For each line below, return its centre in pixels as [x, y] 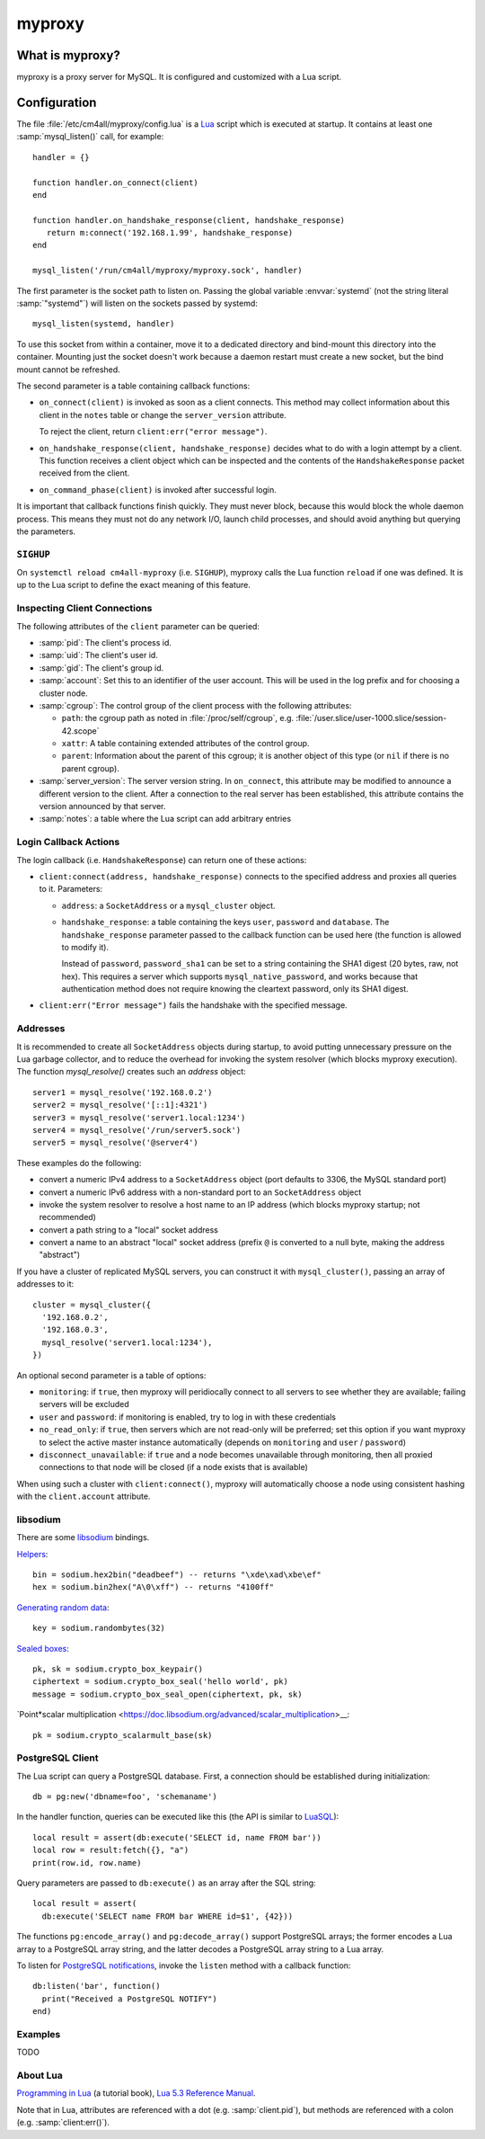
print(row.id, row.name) [87, 1863]
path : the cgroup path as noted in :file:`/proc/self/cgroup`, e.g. [178, 718]
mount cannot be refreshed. [68, 370]
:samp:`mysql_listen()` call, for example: [90, 137]
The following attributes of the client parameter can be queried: [138, 626]
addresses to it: [45, 1284]
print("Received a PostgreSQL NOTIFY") [129, 1999]
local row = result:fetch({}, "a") [111, 1850]
